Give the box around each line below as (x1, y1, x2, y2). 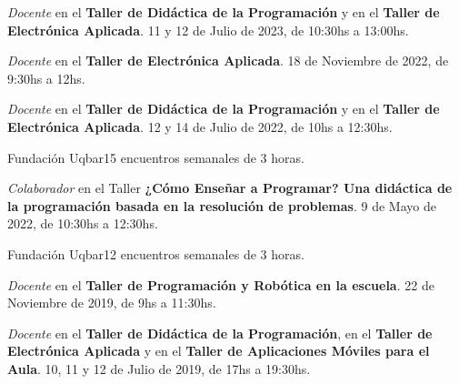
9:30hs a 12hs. (7, 68, 85, 87)
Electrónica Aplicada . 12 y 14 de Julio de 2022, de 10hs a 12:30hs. (7, 116, 393, 136)
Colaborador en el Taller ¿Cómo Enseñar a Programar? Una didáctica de (7, 178, 453, 197)
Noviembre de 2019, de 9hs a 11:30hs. (7, 293, 216, 312)
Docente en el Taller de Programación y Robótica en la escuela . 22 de (7, 275, 434, 294)
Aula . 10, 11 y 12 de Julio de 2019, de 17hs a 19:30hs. (7, 359, 311, 378)
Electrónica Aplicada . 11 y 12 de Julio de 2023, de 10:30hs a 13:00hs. (7, 20, 409, 39)
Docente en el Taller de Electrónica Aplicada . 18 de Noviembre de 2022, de (7, 51, 449, 70)
